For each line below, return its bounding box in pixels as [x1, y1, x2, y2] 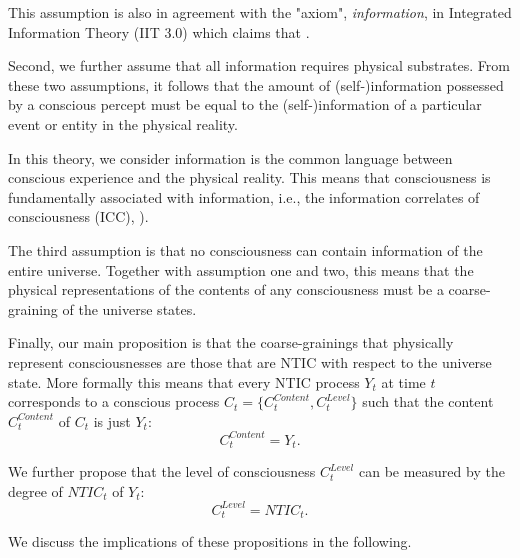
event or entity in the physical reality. [8, 113, 238, 134]
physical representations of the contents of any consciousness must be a [8, 279, 444, 300]
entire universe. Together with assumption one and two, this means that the [8, 259, 474, 280]
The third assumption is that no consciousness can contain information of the [8, 239, 483, 260]
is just [93, 410, 131, 431]
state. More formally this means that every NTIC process [8, 371, 360, 392]
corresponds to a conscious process [8, 391, 220, 412]
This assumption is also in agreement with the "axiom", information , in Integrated [8, 2, 512, 22]
